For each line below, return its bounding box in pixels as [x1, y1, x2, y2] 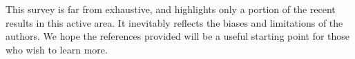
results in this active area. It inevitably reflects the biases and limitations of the [6, 15, 343, 29]
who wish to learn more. [6, 42, 108, 56]
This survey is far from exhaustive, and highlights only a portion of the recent [6, 2, 336, 16]
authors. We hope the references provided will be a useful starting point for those [6, 29, 350, 43]
